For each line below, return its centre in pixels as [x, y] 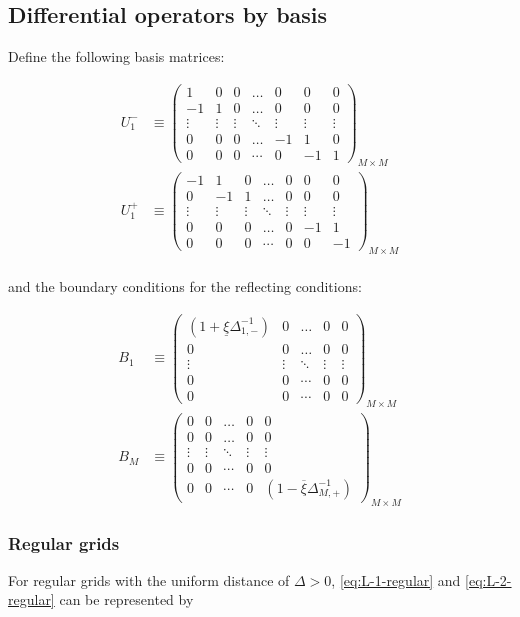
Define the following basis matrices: [116, 56]
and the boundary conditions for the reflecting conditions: [185, 285]
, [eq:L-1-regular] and [396, 579]
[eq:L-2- [488, 579]
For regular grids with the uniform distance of [149, 579]
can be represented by [126, 599]
